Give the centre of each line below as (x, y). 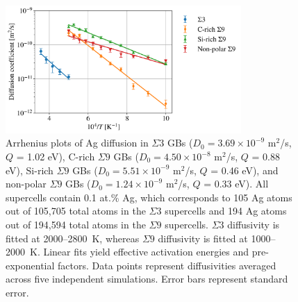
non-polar (26, 184)
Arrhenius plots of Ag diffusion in (77, 143)
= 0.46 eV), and (245, 170)
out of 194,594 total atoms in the (76, 224)
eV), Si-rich (30, 170)
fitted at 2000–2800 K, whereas (73, 238)
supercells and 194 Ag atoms (226, 211)
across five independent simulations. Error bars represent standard (147, 279)
